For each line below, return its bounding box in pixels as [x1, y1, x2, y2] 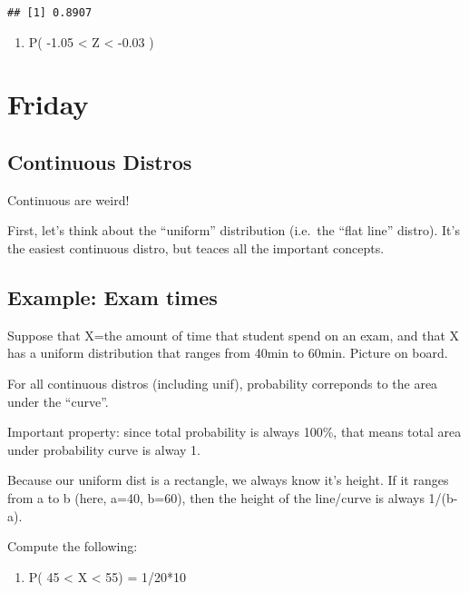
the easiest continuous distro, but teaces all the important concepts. [7, 239, 385, 258]
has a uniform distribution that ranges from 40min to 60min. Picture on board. [7, 343, 448, 362]
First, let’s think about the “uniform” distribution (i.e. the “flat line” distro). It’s [7, 221, 460, 240]
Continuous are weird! [7, 190, 130, 209]
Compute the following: [7, 537, 138, 556]
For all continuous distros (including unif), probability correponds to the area [7, 374, 438, 392]
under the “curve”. [7, 391, 109, 410]
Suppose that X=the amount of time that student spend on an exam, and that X [7, 325, 460, 344]
